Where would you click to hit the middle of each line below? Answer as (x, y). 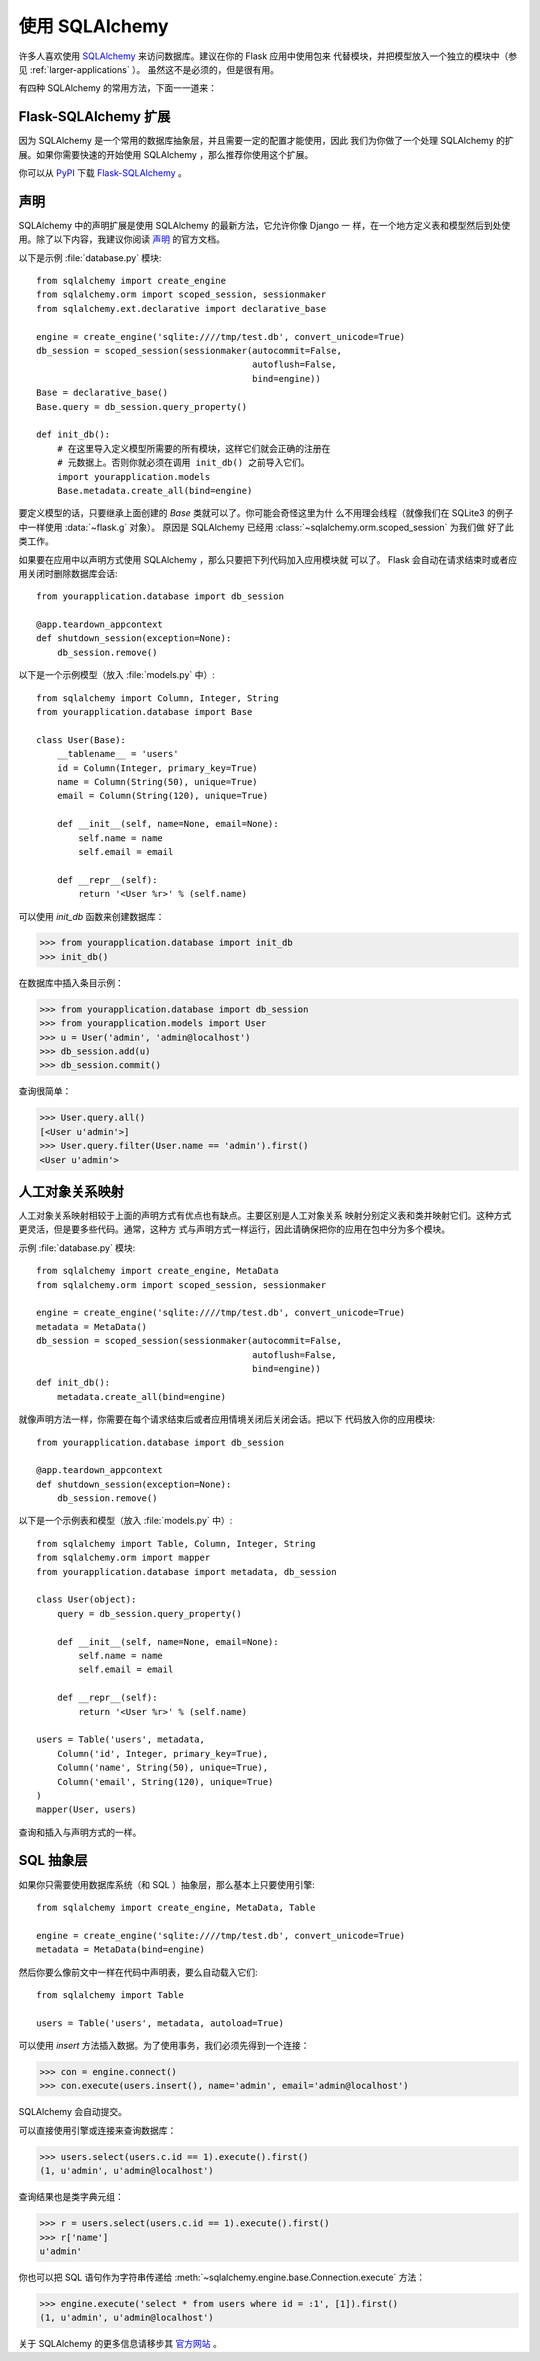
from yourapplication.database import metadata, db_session (186, 1571)
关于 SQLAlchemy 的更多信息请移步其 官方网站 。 (120, 2344)
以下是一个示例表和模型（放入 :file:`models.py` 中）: (125, 1521)
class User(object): (86, 1599)
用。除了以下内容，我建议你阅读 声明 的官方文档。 (121, 239)
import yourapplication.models (133, 476)
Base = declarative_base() (102, 393)
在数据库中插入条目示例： (71, 982)
